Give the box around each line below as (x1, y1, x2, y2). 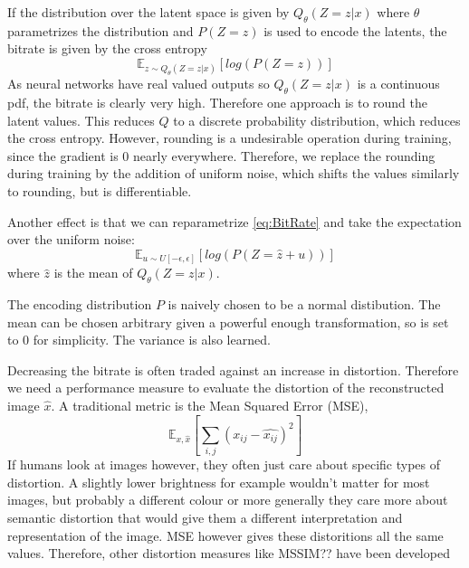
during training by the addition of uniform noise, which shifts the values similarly (7, 164, 460, 183)
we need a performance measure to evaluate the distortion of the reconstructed (7, 378, 445, 397)
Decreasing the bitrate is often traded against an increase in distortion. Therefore (7, 360, 459, 379)
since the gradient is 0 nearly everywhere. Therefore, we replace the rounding (7, 146, 435, 165)
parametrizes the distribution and (7, 21, 194, 40)
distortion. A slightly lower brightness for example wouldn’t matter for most (7, 472, 430, 491)
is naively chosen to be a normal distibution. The (167, 295, 441, 314)
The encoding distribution (7, 295, 152, 314)
